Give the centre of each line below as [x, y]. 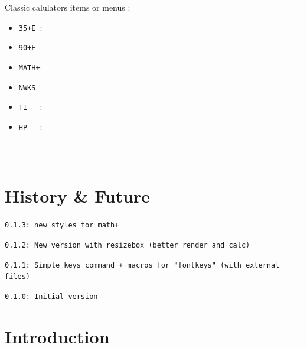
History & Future [78, 196]
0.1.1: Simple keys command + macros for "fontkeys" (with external [142, 265]
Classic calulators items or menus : [68, 7]
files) [17, 277]
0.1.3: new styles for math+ [62, 225]
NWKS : [30, 87]
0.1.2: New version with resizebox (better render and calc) [128, 245]
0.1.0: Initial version [51, 296]
